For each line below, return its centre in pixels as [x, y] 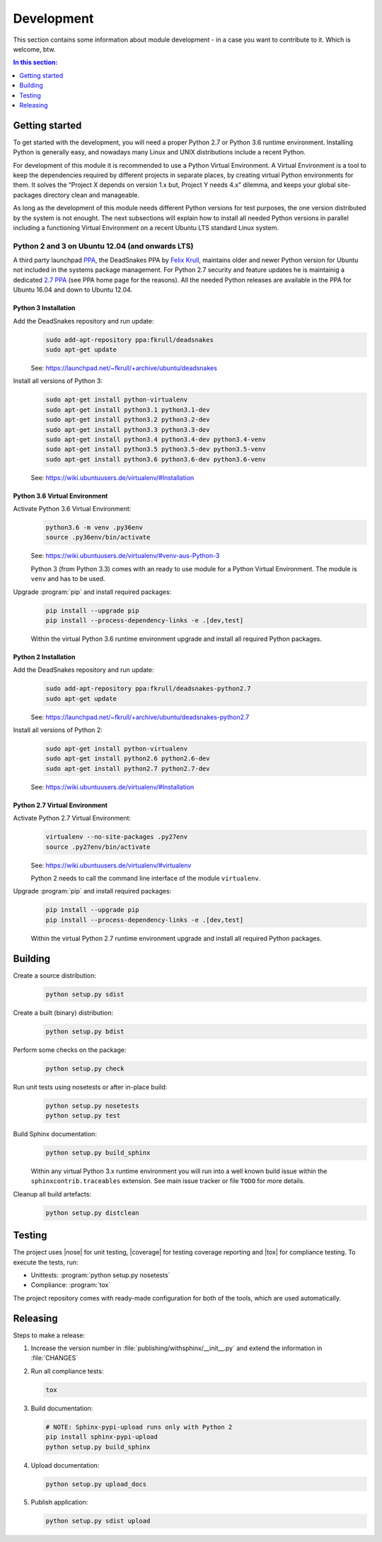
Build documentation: [62, 1408]
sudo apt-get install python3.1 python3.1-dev [128, 410]
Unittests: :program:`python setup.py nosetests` [100, 1275]
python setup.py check [85, 1068]
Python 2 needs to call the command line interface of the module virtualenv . [146, 878]
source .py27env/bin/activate [98, 847]
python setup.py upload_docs [96, 1484]
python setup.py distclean [92, 1213]
